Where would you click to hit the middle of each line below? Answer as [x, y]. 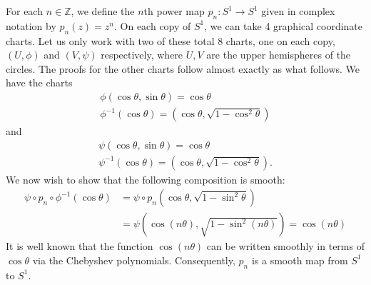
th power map [174, 11]
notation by [31, 25]
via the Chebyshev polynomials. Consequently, [134, 260]
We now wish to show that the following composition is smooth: [146, 179]
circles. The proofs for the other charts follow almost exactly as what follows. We [183, 68]
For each [24, 11]
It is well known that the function [80, 246]
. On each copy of [153, 25]
